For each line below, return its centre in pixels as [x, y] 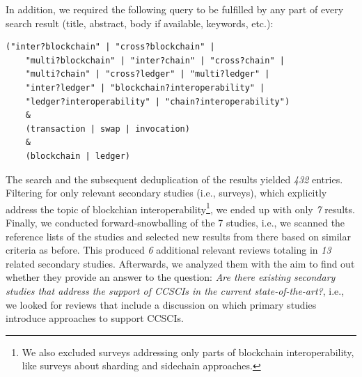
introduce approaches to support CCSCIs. [95, 318]
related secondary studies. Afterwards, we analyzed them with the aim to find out [180, 263]
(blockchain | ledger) [78, 156]
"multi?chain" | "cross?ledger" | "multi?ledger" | [148, 74]
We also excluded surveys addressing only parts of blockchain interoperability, [188, 352]
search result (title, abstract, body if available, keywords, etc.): [140, 23]
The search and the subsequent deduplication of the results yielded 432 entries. [174, 179]
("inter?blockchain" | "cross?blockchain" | [110, 47]
